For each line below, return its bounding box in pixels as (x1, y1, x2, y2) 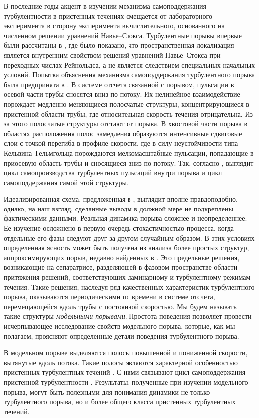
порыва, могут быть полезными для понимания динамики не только (4, 386, 210, 397)
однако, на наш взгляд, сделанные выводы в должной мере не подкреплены (4, 203, 233, 213)
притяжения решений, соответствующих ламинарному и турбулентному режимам (4, 272, 251, 282)
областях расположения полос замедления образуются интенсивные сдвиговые (4, 128, 242, 138)
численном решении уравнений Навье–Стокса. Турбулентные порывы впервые (4, 30, 242, 40)
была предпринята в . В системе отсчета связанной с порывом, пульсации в (4, 79, 234, 89)
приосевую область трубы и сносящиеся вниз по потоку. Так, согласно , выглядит (4, 157, 254, 168)
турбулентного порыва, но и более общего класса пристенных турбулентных (4, 396, 236, 407)
